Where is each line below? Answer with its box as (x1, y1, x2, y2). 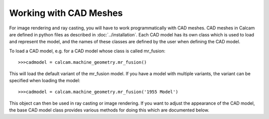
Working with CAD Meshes (9, 7, 123, 18)
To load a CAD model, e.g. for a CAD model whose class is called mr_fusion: (9, 48, 165, 54)
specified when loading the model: (9, 77, 81, 83)
